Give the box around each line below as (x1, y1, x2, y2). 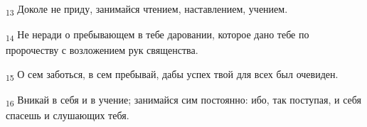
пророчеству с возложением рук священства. (6, 43, 198, 57)
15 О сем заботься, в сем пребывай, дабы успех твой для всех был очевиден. (6, 66, 339, 83)
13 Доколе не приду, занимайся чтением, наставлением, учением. (6, 1, 288, 18)
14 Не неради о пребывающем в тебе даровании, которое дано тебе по (6, 27, 309, 43)
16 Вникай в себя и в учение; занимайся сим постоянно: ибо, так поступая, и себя (6, 92, 362, 109)
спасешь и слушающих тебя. (6, 108, 129, 123)
